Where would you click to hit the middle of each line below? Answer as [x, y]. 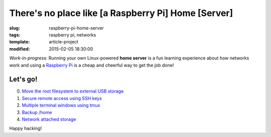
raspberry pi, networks [73, 34]
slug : [15, 28]
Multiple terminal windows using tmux [61, 105]
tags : [15, 34]
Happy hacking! [26, 128]
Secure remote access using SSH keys [62, 98]
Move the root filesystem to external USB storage [73, 91]
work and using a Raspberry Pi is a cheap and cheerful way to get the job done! [92, 65]
